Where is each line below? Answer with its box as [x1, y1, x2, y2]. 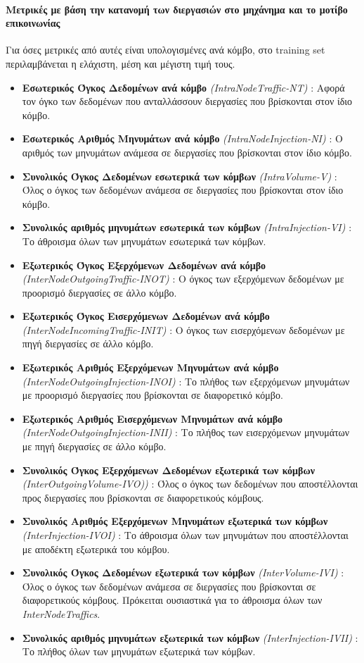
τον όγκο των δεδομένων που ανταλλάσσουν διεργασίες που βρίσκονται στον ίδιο [22, 94, 353, 109]
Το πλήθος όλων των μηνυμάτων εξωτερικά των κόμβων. [22, 644, 256, 659]
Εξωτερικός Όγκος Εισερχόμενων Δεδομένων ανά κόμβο [22, 309, 270, 323]
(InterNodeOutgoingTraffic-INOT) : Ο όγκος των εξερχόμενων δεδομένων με [22, 271, 344, 286]
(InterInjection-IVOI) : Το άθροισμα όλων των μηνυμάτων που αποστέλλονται [22, 528, 349, 543]
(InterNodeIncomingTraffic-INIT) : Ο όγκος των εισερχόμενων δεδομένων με [22, 322, 345, 337]
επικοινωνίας [6, 16, 60, 30]
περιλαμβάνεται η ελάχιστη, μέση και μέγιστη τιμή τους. [6, 56, 235, 70]
